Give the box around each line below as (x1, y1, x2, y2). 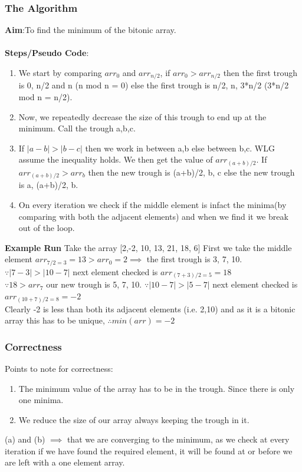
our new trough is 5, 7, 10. (46, 278, 142, 291)
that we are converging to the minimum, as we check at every (67, 433, 290, 445)
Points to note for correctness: (5, 362, 113, 374)
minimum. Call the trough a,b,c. (18, 122, 136, 134)
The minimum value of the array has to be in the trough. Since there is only (18, 382, 295, 394)
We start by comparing (18, 67, 102, 78)
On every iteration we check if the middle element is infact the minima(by (18, 199, 287, 211)
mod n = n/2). (18, 91, 73, 103)
